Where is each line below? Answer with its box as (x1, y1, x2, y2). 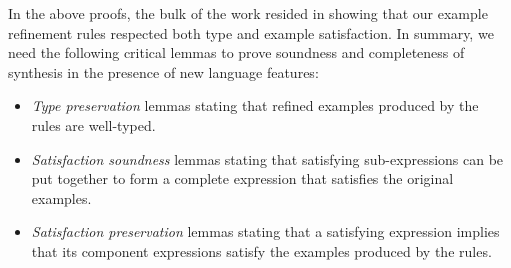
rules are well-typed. (31, 114, 156, 135)
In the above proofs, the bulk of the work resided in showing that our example (8, 3, 488, 23)
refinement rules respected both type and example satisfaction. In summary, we (8, 22, 494, 43)
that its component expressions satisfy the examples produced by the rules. (31, 240, 492, 261)
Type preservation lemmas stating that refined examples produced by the (31, 95, 479, 116)
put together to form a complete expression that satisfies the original (31, 168, 454, 189)
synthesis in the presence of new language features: (8, 61, 319, 82)
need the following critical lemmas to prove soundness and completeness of (8, 42, 465, 63)
